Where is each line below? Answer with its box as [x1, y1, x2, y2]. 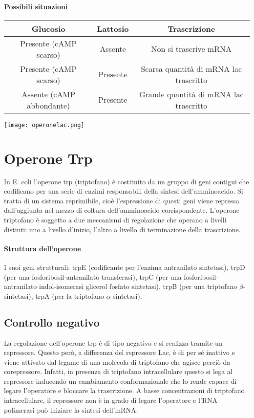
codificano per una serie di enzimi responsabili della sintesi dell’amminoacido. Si [4, 186, 243, 196]
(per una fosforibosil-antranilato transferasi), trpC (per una [4, 271, 182, 282]
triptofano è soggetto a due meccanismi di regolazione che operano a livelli [4, 214, 227, 224]
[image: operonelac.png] [4, 121, 85, 129]
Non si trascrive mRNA [151, 43, 232, 55]
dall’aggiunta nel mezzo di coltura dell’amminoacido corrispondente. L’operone [4, 205, 239, 215]
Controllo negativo [4, 314, 100, 330]
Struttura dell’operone [4, 243, 81, 253]
